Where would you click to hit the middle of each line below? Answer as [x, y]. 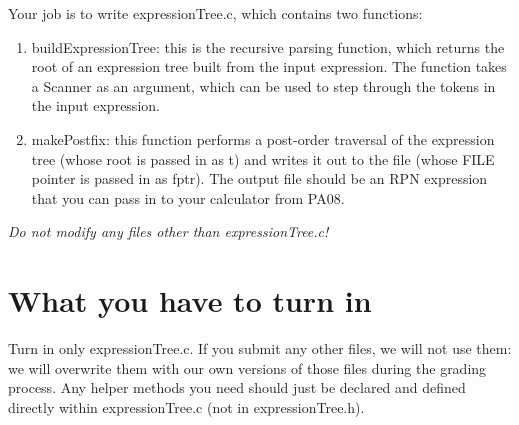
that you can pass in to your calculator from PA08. [188, 197]
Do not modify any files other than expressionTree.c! [168, 231]
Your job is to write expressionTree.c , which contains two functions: [215, 13]
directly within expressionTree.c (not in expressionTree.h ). [186, 406]
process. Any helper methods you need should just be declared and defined [237, 387]
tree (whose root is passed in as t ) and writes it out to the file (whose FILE [263, 158]
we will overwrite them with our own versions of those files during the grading [247, 367]
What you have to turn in [190, 300]
